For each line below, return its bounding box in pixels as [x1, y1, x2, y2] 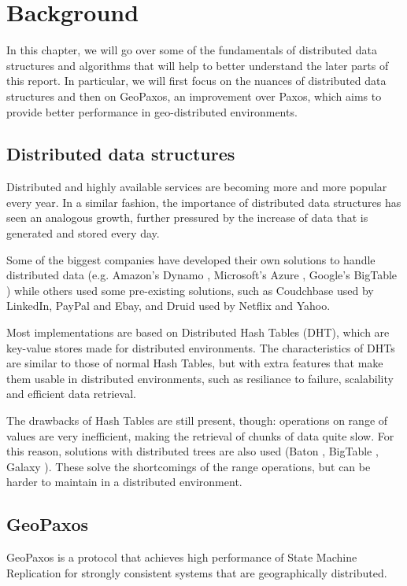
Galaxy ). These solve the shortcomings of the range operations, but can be [6, 458, 371, 474]
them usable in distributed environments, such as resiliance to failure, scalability [6, 370, 394, 386]
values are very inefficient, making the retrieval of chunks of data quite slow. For [6, 427, 394, 444]
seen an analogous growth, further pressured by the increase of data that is [6, 209, 368, 226]
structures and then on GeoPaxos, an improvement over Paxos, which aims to [6, 87, 382, 104]
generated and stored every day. [6, 225, 160, 241]
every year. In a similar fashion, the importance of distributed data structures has [6, 193, 401, 210]
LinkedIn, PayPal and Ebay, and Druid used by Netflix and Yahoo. [6, 297, 331, 314]
